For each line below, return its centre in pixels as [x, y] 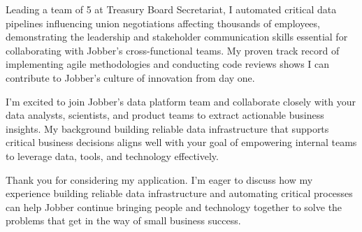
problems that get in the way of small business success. [123, 220]
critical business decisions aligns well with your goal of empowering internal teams [181, 142]
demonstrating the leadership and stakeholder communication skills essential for [177, 37]
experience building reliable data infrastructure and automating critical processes [179, 193]
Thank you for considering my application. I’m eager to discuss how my [159, 179]
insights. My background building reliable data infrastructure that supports [167, 128]
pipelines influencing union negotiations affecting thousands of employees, [163, 23]
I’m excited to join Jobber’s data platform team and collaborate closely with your [181, 101]
